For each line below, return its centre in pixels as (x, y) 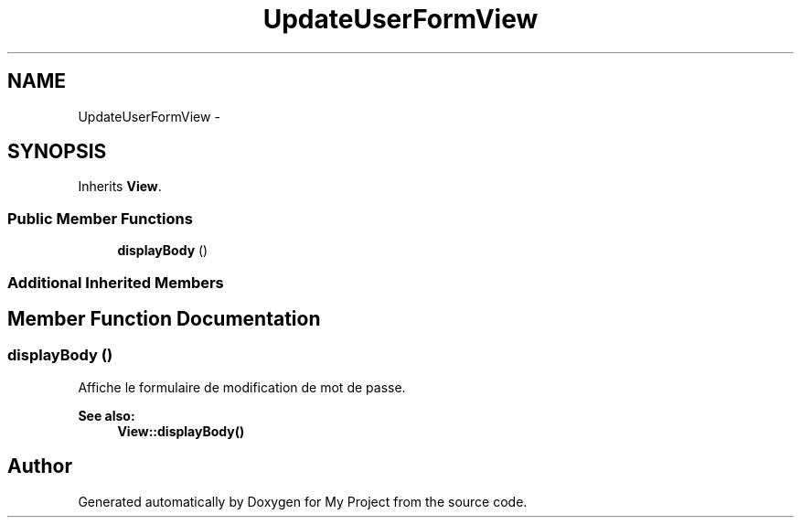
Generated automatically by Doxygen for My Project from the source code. (303, 501)
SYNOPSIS (57, 152)
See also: (107, 415)
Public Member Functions (100, 218)
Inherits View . (120, 187)
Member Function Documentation (164, 318)
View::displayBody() (181, 431)
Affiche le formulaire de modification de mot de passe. (242, 387)
